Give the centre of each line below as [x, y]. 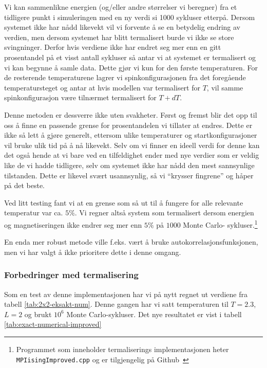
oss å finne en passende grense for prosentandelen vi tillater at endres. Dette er [128, 125]
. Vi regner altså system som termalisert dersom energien [164, 213]
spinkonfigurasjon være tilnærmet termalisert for [80, 97]
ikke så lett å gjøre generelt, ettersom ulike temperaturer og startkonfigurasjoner [131, 135]
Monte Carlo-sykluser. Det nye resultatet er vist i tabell [154, 314]
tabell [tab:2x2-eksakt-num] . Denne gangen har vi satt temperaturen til [116, 304]
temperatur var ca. [34, 213]
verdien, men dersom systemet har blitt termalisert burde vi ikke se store [119, 37]
